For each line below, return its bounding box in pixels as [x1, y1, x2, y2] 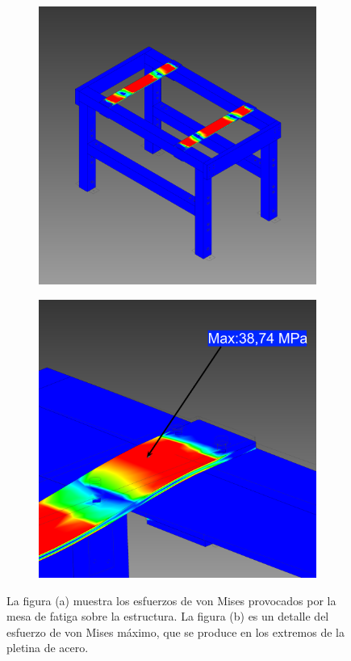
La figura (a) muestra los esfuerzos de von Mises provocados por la [6, 592, 336, 608]
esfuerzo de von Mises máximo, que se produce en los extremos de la [6, 623, 345, 640]
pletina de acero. [6, 639, 89, 656]
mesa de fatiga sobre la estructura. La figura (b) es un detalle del [6, 608, 329, 625]
